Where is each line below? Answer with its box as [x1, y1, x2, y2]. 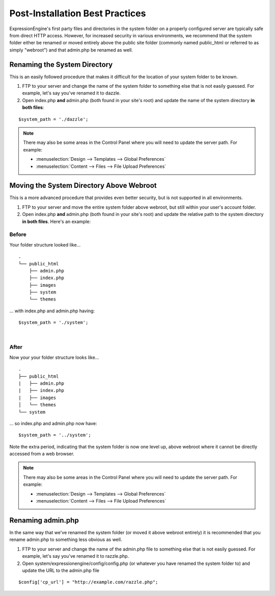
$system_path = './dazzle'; [18, 116, 89, 122]
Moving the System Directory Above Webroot [9, 181, 157, 190]
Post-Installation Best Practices [9, 8, 146, 19]
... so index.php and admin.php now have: [9, 420, 97, 426]
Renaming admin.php [9, 516, 79, 525]
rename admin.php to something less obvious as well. [9, 536, 122, 543]
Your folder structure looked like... [9, 241, 81, 247]
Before [9, 231, 26, 238]
